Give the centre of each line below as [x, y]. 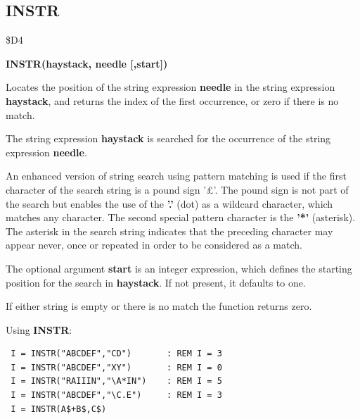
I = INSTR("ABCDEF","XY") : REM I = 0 [116, 367]
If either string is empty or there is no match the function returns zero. [159, 306]
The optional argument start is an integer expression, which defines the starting [179, 268]
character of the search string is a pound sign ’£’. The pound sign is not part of [177, 189]
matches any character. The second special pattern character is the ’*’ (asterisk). [181, 217]
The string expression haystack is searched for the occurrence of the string [168, 138]
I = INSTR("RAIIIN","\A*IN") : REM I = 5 [116, 381]
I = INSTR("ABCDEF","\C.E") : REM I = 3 [116, 395]
